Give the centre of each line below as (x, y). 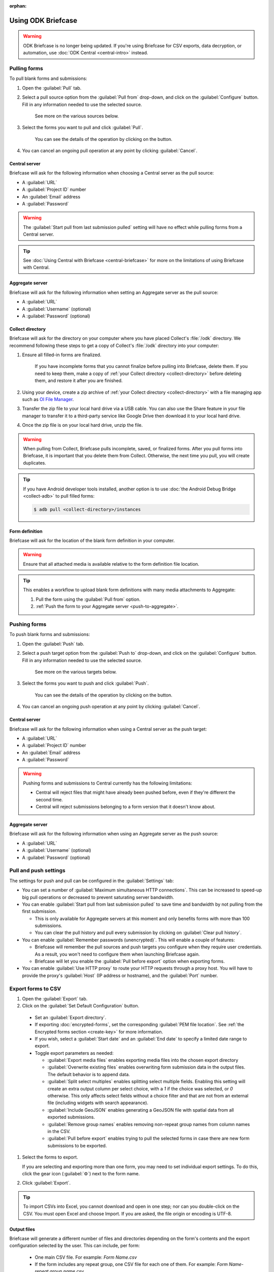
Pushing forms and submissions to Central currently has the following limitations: (108, 783)
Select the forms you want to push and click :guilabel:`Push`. (85, 683)
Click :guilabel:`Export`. (46, 1183)
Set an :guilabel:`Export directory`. (71, 1017)
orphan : (18, 6)
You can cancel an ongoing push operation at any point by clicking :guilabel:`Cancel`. (111, 707)
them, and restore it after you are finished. (79, 381)
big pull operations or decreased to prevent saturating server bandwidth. (98, 897)
